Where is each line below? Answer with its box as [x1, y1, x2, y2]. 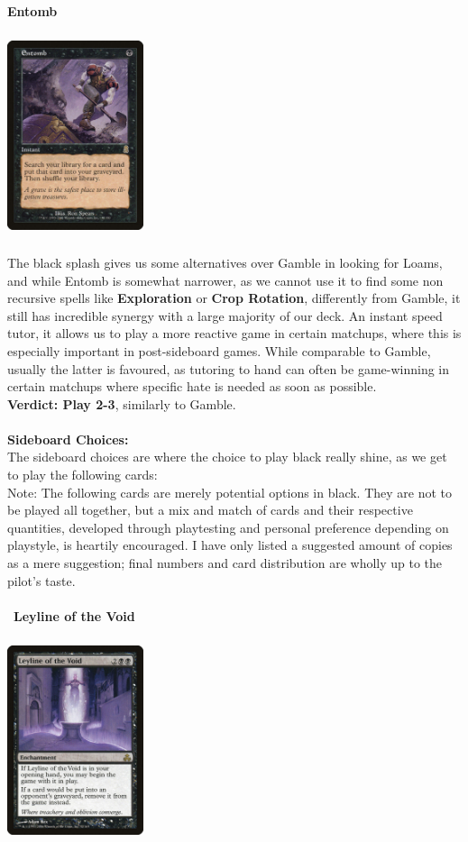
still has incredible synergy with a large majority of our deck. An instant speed [7, 306, 443, 325]
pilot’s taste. [7, 571, 76, 590]
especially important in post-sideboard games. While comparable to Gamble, [7, 341, 431, 360]
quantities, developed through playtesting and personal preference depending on [7, 517, 449, 536]
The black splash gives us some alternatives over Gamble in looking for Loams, [7, 252, 443, 271]
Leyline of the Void [14, 606, 135, 625]
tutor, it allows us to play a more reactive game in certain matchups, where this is [7, 324, 462, 343]
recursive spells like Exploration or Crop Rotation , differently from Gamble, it [7, 288, 461, 307]
